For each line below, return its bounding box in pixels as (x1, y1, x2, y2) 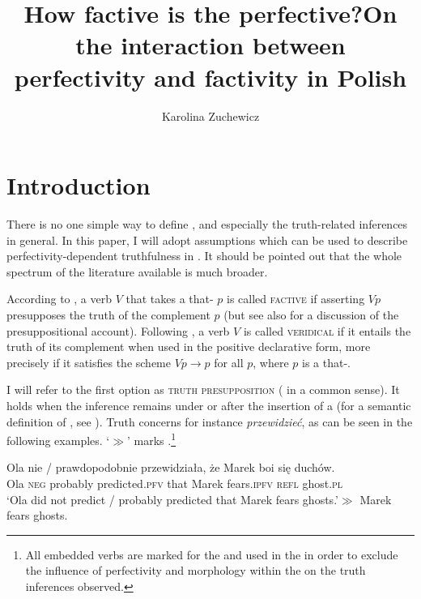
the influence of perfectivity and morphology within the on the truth (25, 562, 366, 579)
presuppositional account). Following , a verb (6, 322, 230, 339)
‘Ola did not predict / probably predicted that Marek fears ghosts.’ (6, 490, 338, 507)
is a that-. (301, 353, 351, 370)
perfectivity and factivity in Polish (14, 60, 407, 93)
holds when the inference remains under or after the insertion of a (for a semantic (6, 396, 411, 413)
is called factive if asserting (227, 290, 365, 307)
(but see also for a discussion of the (223, 306, 399, 323)
